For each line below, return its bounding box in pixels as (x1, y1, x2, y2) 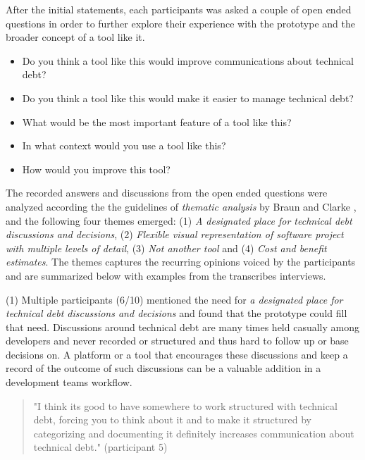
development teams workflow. (6, 375, 132, 390)
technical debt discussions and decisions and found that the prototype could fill (6, 306, 347, 321)
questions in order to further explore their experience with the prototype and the (6, 15, 355, 30)
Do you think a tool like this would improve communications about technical (22, 53, 354, 68)
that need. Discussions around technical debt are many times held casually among (6, 319, 359, 334)
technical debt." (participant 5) (33, 440, 168, 454)
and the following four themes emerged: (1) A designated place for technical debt (6, 213, 352, 228)
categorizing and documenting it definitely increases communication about (33, 425, 354, 440)
